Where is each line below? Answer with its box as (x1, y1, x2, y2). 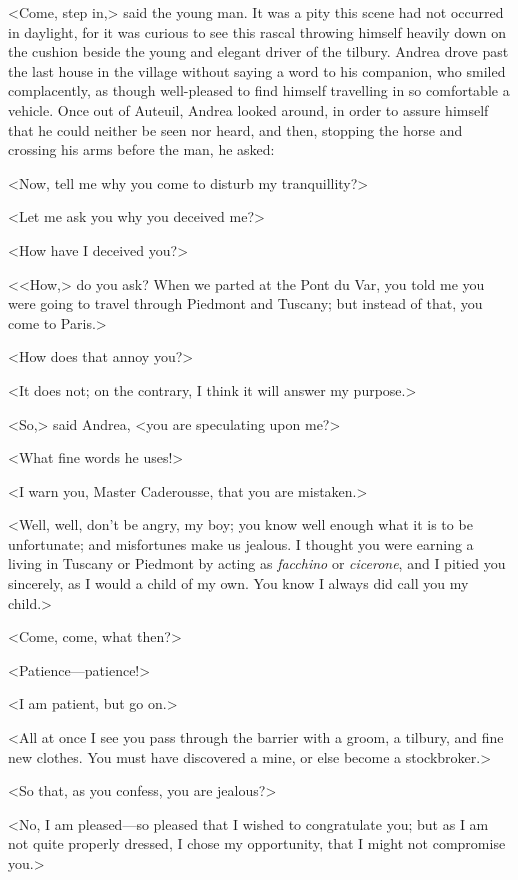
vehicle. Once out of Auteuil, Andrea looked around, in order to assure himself (8, 99, 489, 120)
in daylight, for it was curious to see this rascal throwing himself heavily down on (8, 21, 507, 42)
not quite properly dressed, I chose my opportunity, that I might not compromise (8, 833, 506, 854)
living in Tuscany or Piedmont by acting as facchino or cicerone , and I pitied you (8, 553, 506, 574)
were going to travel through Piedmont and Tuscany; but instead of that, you (8, 293, 483, 314)
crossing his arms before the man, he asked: (8, 139, 275, 160)
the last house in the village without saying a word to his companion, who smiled (8, 60, 506, 81)
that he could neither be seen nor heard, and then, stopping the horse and (8, 119, 463, 140)
